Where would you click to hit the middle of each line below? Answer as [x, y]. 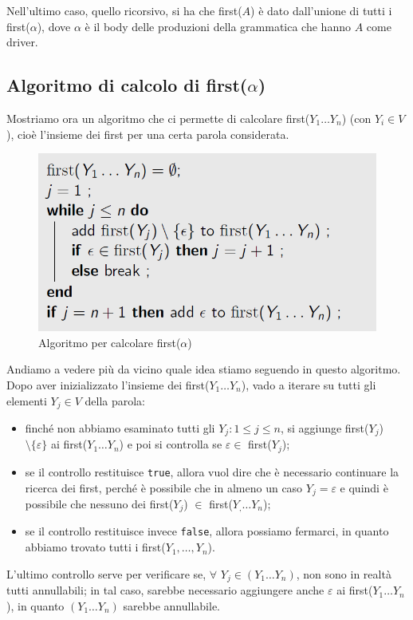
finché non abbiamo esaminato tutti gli [120, 427]
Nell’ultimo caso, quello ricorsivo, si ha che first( [124, 10]
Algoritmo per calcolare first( [110, 342]
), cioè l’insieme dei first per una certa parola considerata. [148, 134]
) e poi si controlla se [171, 444]
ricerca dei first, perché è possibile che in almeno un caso [164, 487]
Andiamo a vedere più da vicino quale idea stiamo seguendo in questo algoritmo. [204, 369]
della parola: [115, 400]
